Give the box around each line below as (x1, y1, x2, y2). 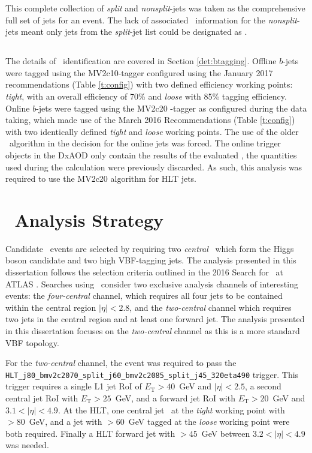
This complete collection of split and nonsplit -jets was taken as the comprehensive (5, 2, 305, 14)
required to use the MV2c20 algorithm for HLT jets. (5, 172, 197, 185)
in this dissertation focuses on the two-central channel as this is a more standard (5, 324, 300, 337)
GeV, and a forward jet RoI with (115, 392, 235, 404)
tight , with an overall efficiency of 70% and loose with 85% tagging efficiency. (5, 89, 287, 102)
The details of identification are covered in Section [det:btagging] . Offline (5, 55, 277, 67)
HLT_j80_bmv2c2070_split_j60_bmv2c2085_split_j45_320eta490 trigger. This (5, 368, 299, 380)
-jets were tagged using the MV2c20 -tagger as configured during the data (36, 101, 307, 114)
